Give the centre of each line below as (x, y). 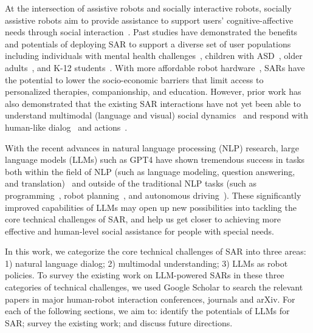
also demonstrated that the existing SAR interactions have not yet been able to (153, 103)
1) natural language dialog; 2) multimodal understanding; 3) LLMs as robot (146, 263)
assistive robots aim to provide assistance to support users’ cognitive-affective (149, 20)
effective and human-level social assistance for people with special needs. (140, 231)
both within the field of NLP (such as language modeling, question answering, (150, 171)
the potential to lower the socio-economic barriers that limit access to (134, 79)
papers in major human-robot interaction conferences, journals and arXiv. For (150, 299)
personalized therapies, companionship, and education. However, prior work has (153, 91)
